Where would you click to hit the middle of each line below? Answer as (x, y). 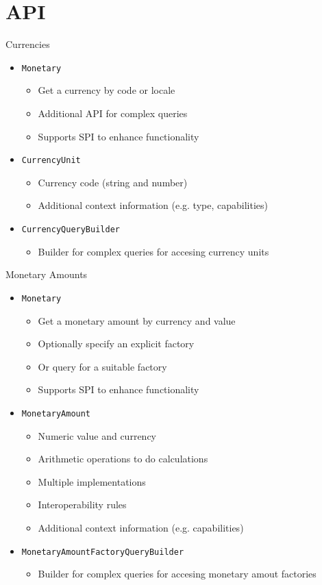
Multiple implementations (92, 481)
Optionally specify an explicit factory (116, 344)
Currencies (28, 44)
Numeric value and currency (97, 435)
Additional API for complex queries (113, 113)
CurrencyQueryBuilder (71, 229)
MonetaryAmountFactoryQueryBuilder (103, 552)
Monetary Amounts (47, 274)
